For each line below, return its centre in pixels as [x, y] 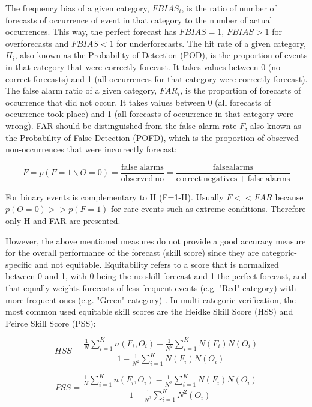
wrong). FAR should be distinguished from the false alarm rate [121, 125]
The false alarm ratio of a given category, [81, 90]
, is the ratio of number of [229, 8]
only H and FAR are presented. [63, 220]
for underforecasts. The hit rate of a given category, [211, 43]
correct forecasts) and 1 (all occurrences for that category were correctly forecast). [157, 78]
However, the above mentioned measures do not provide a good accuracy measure [156, 240]
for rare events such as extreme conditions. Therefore [208, 209]
